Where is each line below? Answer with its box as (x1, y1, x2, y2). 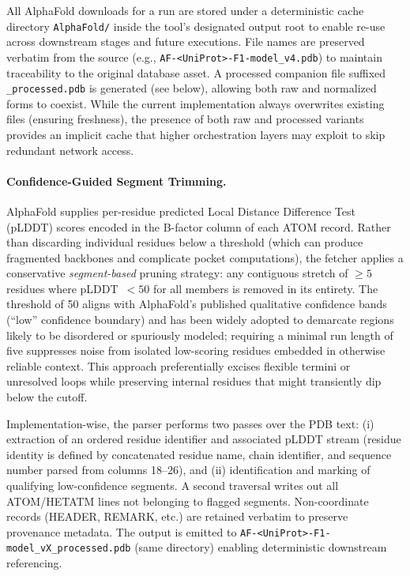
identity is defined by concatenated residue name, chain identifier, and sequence (6, 446, 392, 462)
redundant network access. (6, 141, 134, 158)
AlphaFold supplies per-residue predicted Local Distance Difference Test (6, 202, 355, 219)
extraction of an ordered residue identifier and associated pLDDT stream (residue (6, 431, 401, 447)
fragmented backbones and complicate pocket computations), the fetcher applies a (6, 249, 404, 265)
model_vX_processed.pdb (6, 543, 131, 555)
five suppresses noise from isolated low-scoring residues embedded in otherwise (6, 342, 386, 359)
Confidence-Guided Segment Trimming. (6, 172, 227, 189)
